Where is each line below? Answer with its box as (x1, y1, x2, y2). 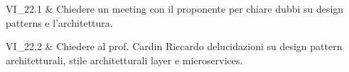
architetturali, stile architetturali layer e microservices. (6, 52, 243, 67)
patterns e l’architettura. (6, 15, 113, 30)
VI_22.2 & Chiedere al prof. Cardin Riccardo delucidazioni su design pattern (6, 39, 343, 54)
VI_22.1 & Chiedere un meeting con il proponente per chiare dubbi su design (6, 1, 344, 16)
